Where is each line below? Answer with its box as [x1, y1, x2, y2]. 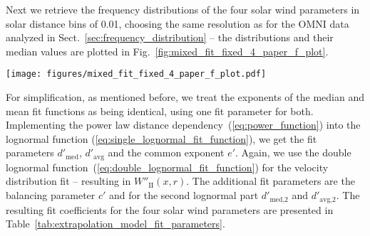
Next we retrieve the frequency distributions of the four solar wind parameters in [6, 2, 360, 16]
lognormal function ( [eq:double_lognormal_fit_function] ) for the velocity [6, 159, 329, 174]
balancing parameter [6, 188, 96, 203]
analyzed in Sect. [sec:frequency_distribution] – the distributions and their [6, 30, 334, 45]
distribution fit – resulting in [6, 173, 131, 188]
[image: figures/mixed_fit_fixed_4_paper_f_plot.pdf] [6, 69, 267, 80]
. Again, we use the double [235, 145, 351, 160]
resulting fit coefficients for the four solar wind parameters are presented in [6, 202, 334, 217]
